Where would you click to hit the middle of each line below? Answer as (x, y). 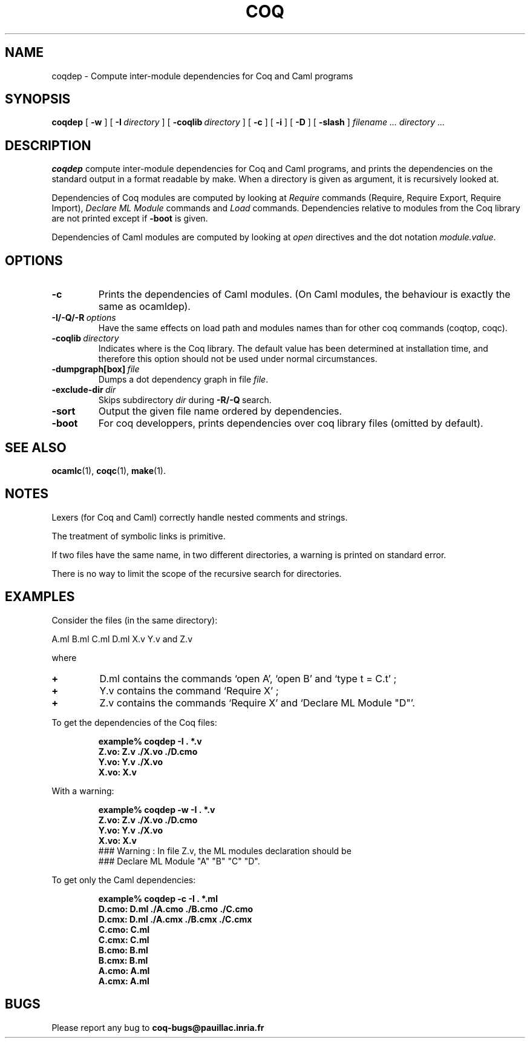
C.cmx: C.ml (124, 939)
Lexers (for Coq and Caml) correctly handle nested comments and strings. (200, 517)
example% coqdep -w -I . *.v (157, 809)
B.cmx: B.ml (123, 960)
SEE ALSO (36, 447)
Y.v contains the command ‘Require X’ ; (189, 690)
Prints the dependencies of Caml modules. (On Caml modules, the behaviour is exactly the (304, 294)
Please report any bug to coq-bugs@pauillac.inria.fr (158, 1027)
